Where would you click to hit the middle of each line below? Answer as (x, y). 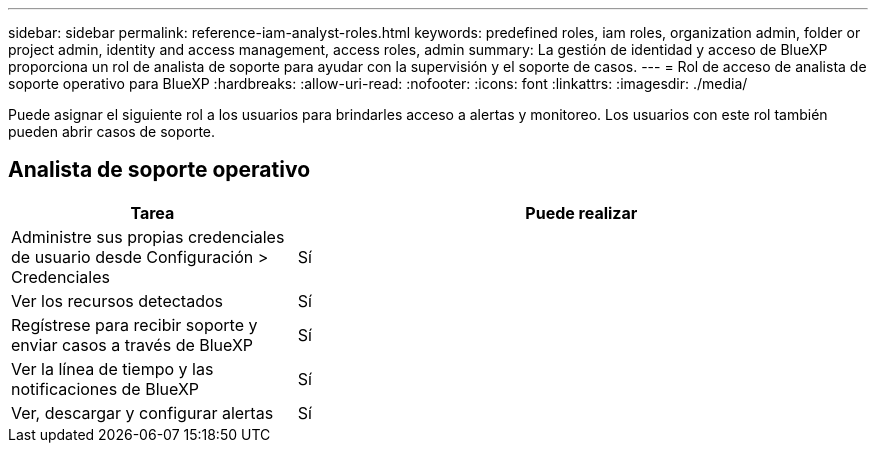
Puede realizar (581, 212)
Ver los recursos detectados (117, 300)
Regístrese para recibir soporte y (134, 324)
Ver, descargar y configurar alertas (142, 412)
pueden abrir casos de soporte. (112, 131)
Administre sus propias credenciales (148, 236)
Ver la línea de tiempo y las (112, 368)
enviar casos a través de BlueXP (132, 344)
